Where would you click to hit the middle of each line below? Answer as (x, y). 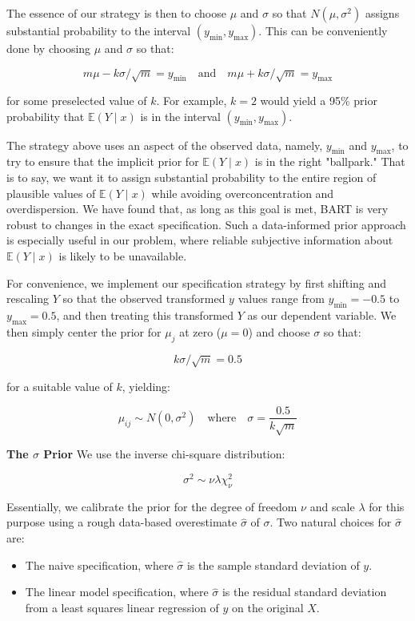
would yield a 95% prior (319, 100)
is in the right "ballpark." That (330, 161)
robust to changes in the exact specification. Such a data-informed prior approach (206, 224)
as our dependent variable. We (322, 315)
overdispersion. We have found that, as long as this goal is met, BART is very (198, 209)
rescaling (28, 298)
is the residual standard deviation (304, 592)
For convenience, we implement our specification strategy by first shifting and (197, 282)
